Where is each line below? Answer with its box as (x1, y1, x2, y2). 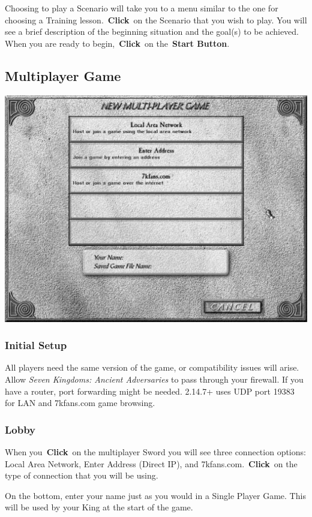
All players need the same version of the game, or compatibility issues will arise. (5, 361, 299, 374)
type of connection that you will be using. (5, 469, 158, 482)
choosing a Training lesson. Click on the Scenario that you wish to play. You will (5, 13, 307, 26)
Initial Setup (5, 338, 67, 353)
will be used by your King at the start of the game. (5, 501, 193, 513)
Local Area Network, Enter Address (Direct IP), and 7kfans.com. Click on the (5, 457, 298, 470)
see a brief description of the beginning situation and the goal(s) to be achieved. (5, 25, 299, 38)
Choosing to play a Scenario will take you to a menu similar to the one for (5, 2, 278, 14)
